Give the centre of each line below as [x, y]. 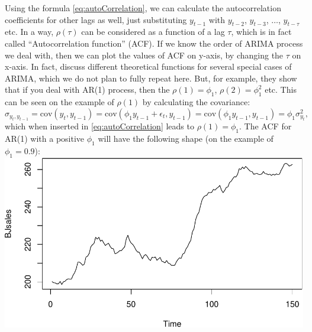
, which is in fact [261, 32]
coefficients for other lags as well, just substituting [96, 19]
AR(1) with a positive [45, 138]
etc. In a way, [29, 32]
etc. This [281, 89]
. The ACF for [266, 126]
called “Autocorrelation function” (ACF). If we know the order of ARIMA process [154, 43]
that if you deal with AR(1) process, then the [87, 89]
